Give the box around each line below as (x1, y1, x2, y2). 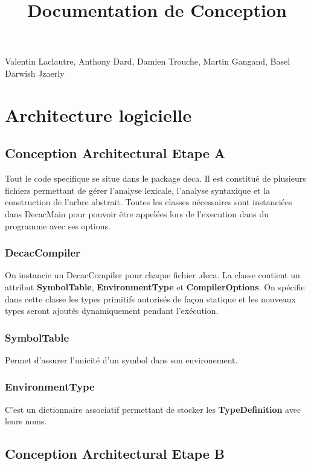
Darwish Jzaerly (5, 66, 65, 79)
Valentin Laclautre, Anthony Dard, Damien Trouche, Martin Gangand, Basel (5, 55, 290, 68)
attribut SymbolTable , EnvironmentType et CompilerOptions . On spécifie (5, 280, 305, 293)
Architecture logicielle (5, 102, 192, 127)
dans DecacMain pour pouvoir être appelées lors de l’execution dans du (5, 207, 269, 220)
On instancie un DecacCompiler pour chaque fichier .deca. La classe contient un (5, 269, 300, 281)
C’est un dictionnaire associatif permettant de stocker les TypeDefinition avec (5, 403, 301, 415)
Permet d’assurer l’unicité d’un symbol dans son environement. (5, 353, 238, 366)
